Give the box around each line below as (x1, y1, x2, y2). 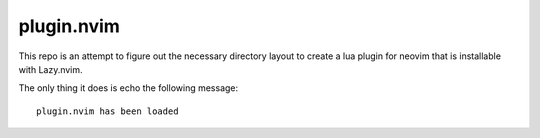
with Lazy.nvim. (18, 63, 84, 75)
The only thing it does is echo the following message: (18, 82, 239, 94)
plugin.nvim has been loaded (36, 105, 179, 117)
